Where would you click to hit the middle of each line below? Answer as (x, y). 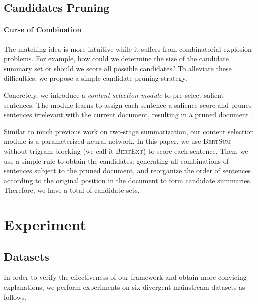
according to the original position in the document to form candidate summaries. (128, 180)
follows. (15, 297)
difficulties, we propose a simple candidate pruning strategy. (96, 78)
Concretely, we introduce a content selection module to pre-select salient (114, 94)
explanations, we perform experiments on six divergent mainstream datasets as (125, 287)
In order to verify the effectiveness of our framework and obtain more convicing (125, 277)
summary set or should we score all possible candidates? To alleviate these (118, 68)
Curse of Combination (43, 29)
